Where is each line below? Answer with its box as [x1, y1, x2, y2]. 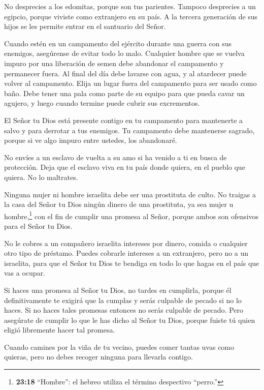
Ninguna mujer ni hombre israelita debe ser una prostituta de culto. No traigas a [4, 189, 256, 199]
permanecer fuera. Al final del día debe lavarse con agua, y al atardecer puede [4, 68, 247, 78]
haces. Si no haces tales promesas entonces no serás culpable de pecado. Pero [4, 305, 244, 315]
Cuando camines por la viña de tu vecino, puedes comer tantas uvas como [4, 341, 235, 352]
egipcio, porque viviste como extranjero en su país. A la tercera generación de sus [4, 11, 258, 21]
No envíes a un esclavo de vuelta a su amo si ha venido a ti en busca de [4, 152, 227, 162]
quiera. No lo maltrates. [4, 171, 78, 182]
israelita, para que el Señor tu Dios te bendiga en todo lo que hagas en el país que [4, 257, 259, 268]
